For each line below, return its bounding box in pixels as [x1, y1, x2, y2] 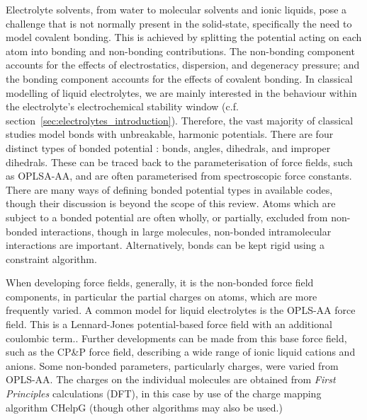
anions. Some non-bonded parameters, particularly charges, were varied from [6, 358, 339, 373]
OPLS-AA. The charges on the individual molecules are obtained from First [6, 372, 336, 387]
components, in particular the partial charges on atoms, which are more [6, 288, 317, 303]
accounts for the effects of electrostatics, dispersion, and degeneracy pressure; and [6, 57, 360, 72]
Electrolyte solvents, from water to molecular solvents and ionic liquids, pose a [6, 2, 347, 16]
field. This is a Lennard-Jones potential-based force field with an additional [6, 317, 332, 332]
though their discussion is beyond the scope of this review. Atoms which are [6, 196, 336, 211]
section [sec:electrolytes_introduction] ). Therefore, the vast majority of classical [6, 112, 354, 127]
